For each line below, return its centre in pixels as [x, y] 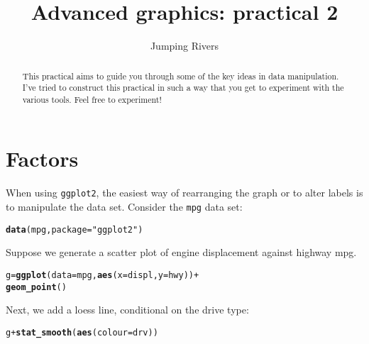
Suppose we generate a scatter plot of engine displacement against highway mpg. [181, 252]
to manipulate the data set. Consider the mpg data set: [124, 207]
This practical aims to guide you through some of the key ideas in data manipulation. [181, 76]
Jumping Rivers [184, 46]
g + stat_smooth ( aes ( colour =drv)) [82, 332]
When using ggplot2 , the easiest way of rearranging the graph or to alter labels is [184, 193]
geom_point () [36, 287]
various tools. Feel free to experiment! [92, 99]
